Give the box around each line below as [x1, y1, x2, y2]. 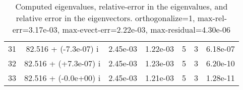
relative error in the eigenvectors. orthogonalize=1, [16, 12, 195, 24]
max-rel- [197, 12, 227, 24]
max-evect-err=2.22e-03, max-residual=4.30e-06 [62, 24, 231, 35]
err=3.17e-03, [12, 24, 60, 35]
